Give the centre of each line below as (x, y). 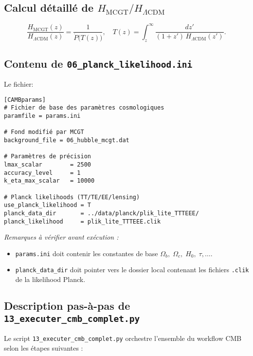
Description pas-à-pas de (67, 306)
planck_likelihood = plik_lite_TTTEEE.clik (82, 221)
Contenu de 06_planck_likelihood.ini (98, 63)
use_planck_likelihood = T (47, 205)
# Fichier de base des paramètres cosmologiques (84, 108)
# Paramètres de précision (47, 157)
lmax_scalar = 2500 (47, 164)
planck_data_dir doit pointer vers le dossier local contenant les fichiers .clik (132, 270)
